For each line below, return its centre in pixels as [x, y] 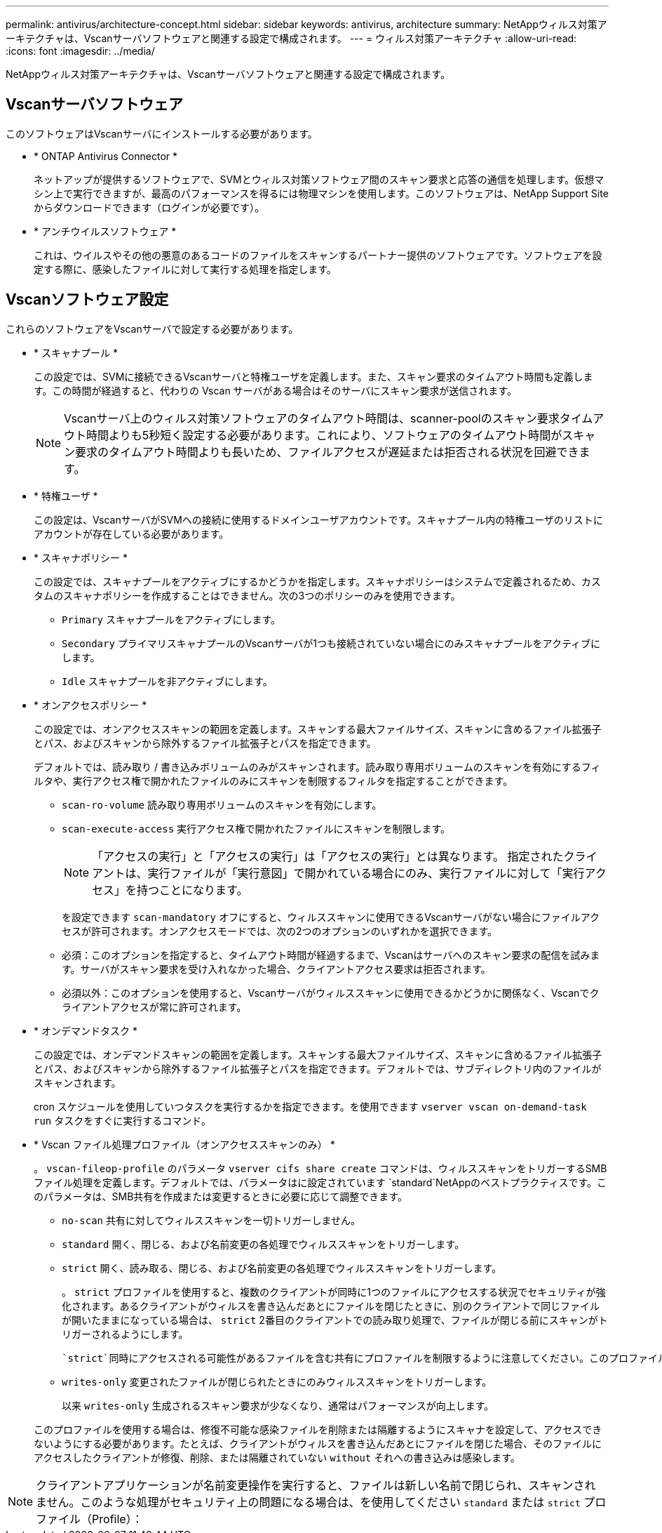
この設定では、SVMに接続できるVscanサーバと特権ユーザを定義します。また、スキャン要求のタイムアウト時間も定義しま [313, 376]
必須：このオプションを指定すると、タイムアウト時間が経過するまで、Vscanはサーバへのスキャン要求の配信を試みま [331, 955]
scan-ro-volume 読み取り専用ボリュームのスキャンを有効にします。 [222, 804]
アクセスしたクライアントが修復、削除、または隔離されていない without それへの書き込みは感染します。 [277, 1457]
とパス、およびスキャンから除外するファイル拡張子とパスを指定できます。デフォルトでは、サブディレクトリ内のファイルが [318, 1068]
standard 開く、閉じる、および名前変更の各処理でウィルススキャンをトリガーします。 [263, 1244]
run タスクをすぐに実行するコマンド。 [122, 1120]
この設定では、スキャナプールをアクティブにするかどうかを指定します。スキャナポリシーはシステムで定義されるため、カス [317, 581]
